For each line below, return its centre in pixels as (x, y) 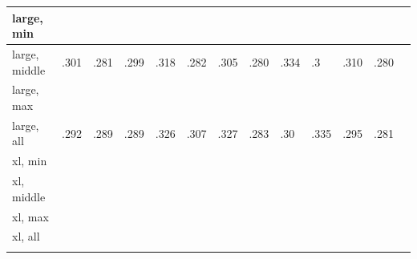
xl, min (30, 161)
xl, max (30, 216)
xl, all (26, 236)
